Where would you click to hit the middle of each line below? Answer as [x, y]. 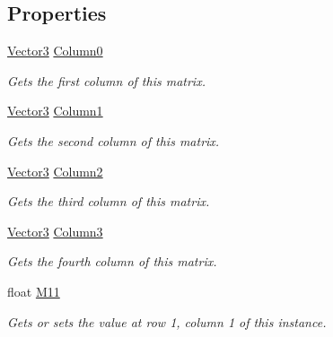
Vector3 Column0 [55, 51]
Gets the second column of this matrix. [114, 140]
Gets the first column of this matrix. [106, 80]
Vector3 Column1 [55, 111]
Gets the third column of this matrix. [109, 201]
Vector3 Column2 [55, 171]
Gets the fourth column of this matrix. [112, 261]
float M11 [34, 291]
